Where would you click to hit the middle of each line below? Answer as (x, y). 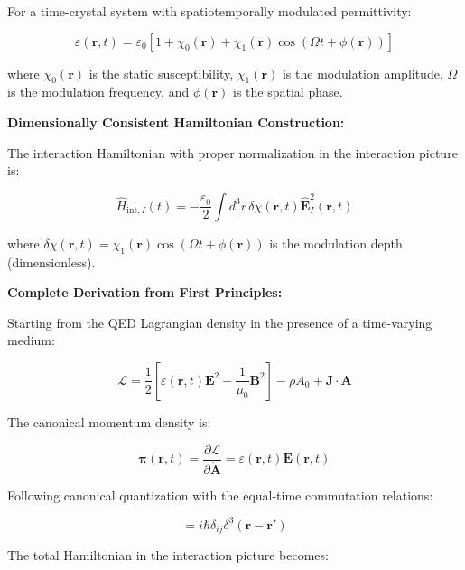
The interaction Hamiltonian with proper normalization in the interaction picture (232, 152)
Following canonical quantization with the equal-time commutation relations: (220, 495)
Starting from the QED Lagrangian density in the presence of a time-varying (220, 322)
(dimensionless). (51, 262)
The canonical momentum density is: (109, 421)
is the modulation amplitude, (363, 73)
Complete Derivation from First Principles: (145, 292)
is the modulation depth (336, 243)
